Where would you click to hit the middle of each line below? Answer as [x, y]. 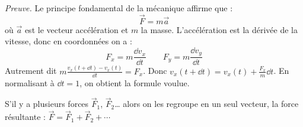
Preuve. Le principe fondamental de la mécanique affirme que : [119, 8]
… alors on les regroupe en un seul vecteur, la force [207, 104]
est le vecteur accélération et [76, 29]
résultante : [25, 117]
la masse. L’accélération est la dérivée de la [219, 29]
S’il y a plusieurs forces [47, 104]
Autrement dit [31, 71]
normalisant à [30, 82]
